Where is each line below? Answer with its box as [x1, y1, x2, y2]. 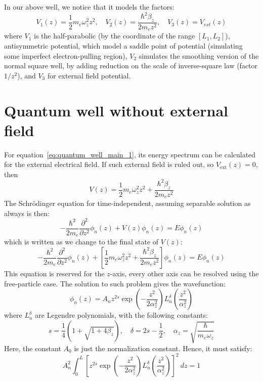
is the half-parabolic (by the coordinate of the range [34, 30, 195, 41]
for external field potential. [47, 70, 131, 80]
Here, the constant [4, 343, 61, 353]
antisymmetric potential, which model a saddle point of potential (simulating [4, 40, 243, 51]
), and [17, 70, 36, 80]
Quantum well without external [4, 100, 229, 120]
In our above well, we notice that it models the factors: [4, 2, 174, 12]
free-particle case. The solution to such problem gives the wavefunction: [4, 278, 226, 288]
